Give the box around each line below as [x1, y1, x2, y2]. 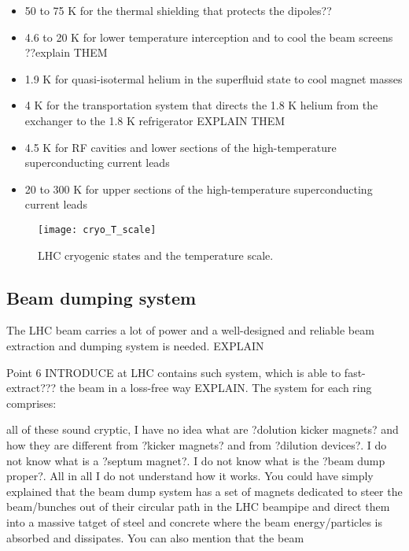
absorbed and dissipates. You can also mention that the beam [6, 529, 304, 545]
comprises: [6, 394, 57, 411]
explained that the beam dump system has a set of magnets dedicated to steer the [6, 483, 403, 499]
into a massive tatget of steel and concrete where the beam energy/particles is [6, 513, 383, 530]
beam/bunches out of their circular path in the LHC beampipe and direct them [6, 498, 390, 515]
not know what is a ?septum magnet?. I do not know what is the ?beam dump [6, 452, 385, 468]
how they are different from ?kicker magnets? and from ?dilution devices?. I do [6, 436, 387, 453]
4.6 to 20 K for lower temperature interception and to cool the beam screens [24, 28, 393, 45]
